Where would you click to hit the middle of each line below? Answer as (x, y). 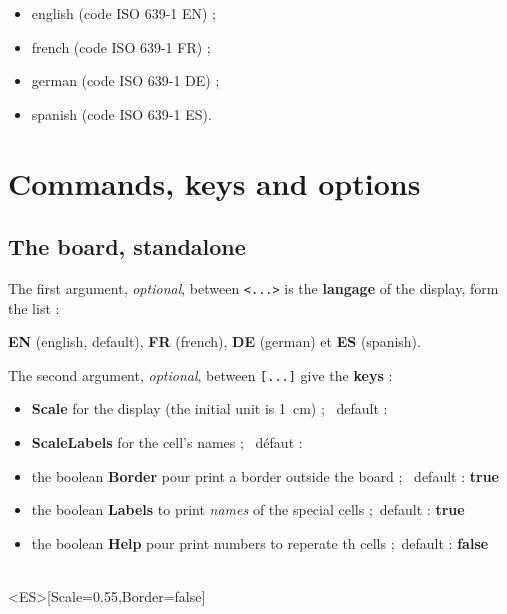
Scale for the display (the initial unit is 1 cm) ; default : (209, 408)
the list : (34, 307)
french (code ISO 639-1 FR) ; (121, 46)
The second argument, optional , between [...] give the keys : (200, 374)
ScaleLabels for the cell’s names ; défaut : (167, 442)
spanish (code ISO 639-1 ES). (121, 113)
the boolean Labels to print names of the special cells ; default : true (248, 509)
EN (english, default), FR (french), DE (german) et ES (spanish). (214, 341)
